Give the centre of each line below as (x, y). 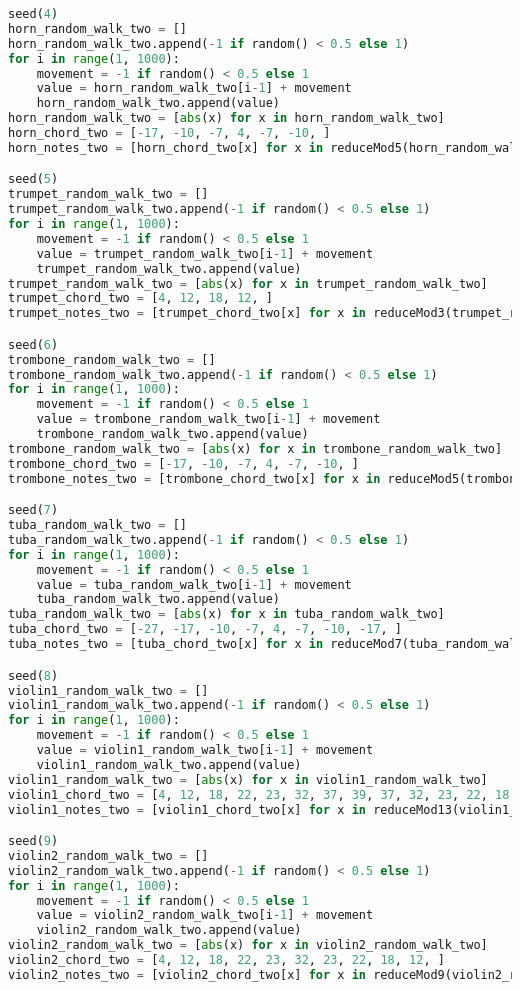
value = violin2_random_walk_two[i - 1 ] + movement (205, 915)
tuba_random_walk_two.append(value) (158, 599)
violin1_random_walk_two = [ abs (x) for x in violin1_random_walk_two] (248, 779)
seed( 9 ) (33, 841)
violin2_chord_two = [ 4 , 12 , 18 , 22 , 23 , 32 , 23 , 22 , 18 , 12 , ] (226, 960)
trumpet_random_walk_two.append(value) (169, 268)
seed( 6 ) (33, 344)
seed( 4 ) (33, 14)
